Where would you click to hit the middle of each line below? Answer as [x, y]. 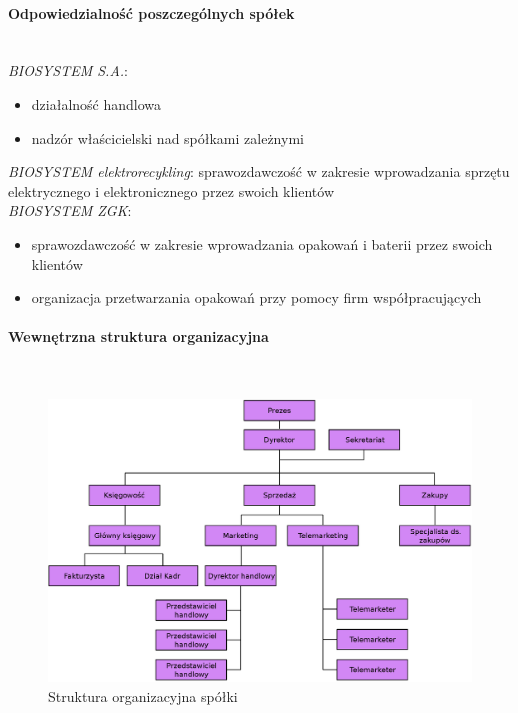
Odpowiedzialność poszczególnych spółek [151, 12]
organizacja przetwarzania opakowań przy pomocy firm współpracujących [256, 297]
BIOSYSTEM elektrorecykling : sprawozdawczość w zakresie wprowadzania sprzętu [259, 171]
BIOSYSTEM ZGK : [70, 210]
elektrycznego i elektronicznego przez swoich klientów [171, 190]
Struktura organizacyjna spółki [143, 695]
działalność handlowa [96, 103]
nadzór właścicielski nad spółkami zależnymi [167, 137]
